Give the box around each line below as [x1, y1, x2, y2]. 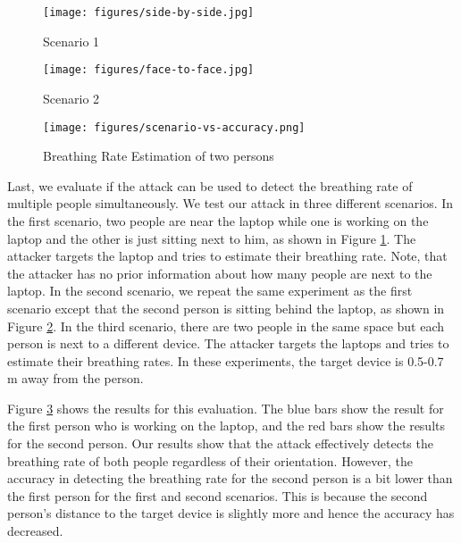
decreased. [7, 522, 63, 540]
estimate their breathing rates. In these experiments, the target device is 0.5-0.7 [7, 351, 444, 370]
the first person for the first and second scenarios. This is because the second [7, 486, 428, 505]
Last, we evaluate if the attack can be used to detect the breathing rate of [7, 176, 413, 195]
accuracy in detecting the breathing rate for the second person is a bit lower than [7, 469, 453, 488]
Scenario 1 [43, 31, 100, 50]
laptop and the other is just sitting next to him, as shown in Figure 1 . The [7, 229, 416, 247]
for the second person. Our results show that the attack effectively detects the [7, 434, 433, 453]
